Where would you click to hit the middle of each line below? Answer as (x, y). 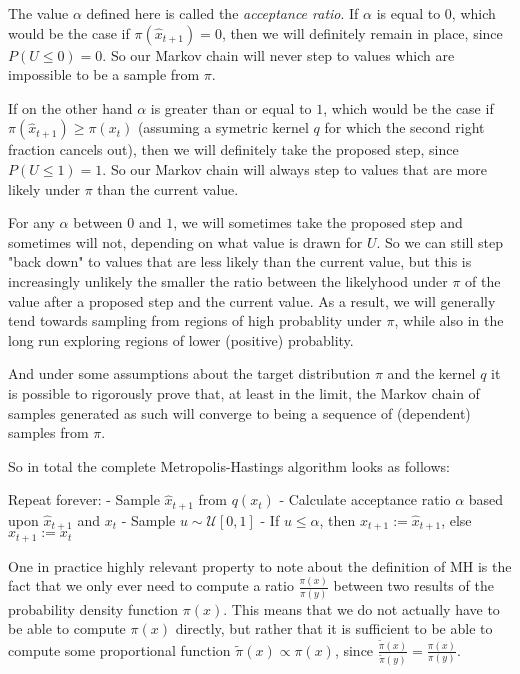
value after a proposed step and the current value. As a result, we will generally (252, 300)
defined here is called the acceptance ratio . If (222, 13)
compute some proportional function (119, 649)
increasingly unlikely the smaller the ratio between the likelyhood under (228, 280)
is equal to (408, 13)
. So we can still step (439, 241)
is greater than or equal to (231, 107)
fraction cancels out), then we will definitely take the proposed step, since (233, 149)
